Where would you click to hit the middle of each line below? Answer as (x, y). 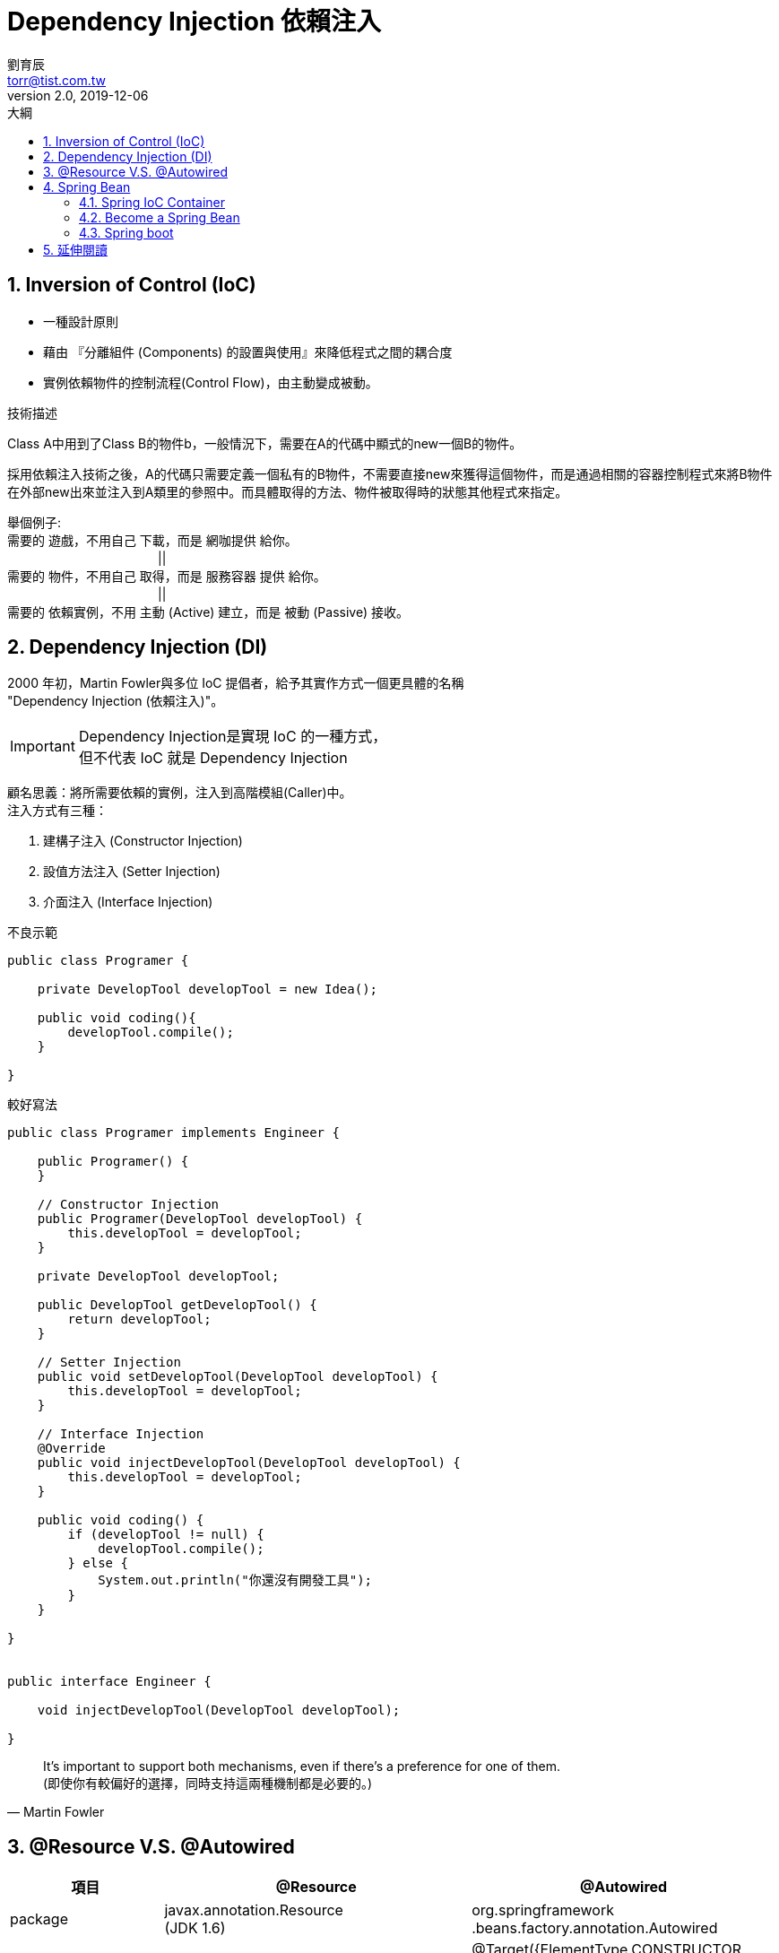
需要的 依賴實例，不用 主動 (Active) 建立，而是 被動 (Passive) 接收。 (208, 612)
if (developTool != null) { (166, 1535)
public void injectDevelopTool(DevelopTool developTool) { (249, 1463)
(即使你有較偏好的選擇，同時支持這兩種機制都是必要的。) (208, 1784)
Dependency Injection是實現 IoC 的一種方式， (233, 737)
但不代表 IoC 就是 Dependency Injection (213, 758)
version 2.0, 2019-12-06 (78, 95)
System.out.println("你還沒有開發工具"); (235, 1580)
